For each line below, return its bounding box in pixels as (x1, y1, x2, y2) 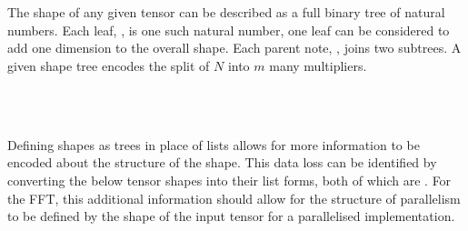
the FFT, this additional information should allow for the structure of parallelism (7, 188, 461, 207)
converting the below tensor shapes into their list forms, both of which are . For (7, 170, 452, 189)
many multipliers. (269, 55, 367, 75)
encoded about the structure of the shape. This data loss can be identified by (7, 153, 437, 172)
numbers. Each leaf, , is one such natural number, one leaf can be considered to (7, 20, 450, 39)
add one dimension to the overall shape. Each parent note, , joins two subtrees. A (7, 38, 462, 57)
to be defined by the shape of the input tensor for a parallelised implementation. (7, 206, 455, 226)
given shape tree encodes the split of (7, 55, 210, 75)
